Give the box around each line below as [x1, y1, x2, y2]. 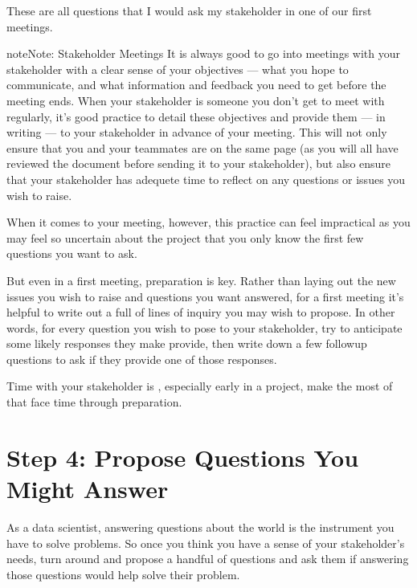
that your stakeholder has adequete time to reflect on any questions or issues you [6, 170, 406, 187]
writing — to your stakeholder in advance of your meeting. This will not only [6, 124, 387, 141]
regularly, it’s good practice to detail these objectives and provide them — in [6, 108, 386, 125]
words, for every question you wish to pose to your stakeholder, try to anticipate [6, 319, 403, 336]
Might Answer [6, 472, 169, 505]
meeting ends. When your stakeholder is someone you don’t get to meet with [6, 92, 385, 108]
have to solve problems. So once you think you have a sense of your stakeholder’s [6, 534, 405, 551]
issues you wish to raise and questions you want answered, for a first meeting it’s [6, 288, 404, 304]
